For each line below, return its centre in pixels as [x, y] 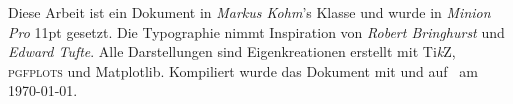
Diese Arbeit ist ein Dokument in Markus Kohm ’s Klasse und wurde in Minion [249, 12]
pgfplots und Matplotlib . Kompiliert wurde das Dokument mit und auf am [243, 70]
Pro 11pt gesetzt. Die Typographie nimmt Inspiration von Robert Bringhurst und [256, 31]
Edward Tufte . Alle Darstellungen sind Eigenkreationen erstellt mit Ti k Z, [232, 51]
